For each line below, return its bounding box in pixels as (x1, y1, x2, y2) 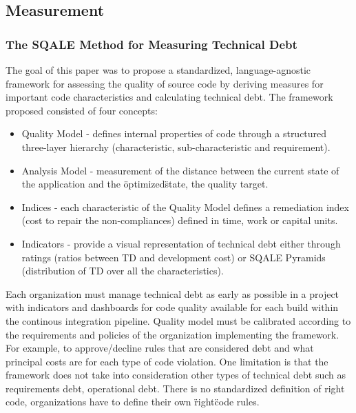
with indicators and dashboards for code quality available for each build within (6, 300, 339, 314)
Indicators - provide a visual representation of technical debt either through (21, 236, 341, 250)
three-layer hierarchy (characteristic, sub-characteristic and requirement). (21, 139, 331, 154)
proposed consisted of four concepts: (6, 103, 158, 117)
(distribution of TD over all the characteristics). (21, 263, 224, 278)
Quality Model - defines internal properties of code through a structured (21, 126, 327, 141)
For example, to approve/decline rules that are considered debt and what (6, 341, 314, 355)
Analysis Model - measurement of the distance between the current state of (21, 163, 339, 177)
